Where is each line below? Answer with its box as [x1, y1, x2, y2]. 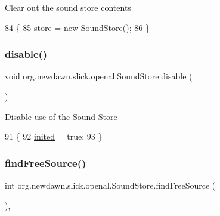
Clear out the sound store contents [5, 1, 131, 13]
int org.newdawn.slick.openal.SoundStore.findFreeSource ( [5, 179, 216, 191]
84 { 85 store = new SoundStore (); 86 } [5, 21, 150, 33]
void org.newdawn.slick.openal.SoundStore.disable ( [5, 70, 193, 82]
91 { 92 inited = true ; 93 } [5, 130, 103, 143]
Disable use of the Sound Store [5, 110, 117, 122]
